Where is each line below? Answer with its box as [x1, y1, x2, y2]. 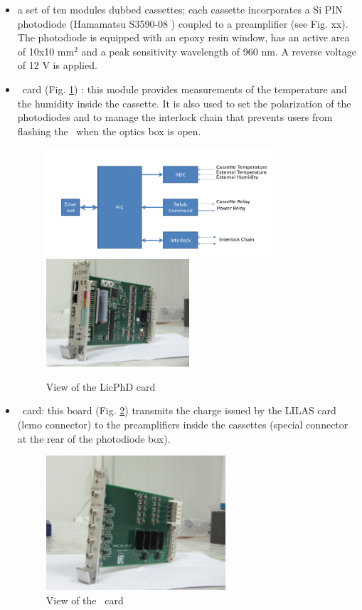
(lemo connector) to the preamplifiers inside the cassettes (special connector [17, 417, 348, 432]
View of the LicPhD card [46, 379, 156, 394]
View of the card [46, 592, 124, 607]
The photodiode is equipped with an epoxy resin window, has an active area [17, 30, 350, 45]
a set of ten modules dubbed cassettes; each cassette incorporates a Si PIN [17, 2, 343, 16]
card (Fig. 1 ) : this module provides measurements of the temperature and [22, 81, 347, 96]
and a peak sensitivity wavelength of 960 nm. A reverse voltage [81, 43, 356, 58]
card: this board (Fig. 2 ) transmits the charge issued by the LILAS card [22, 403, 336, 418]
